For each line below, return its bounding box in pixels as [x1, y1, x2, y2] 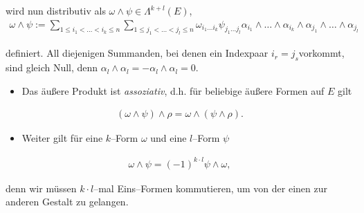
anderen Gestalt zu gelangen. [6, 194, 129, 209]
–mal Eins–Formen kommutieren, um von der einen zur [93, 180, 327, 195]
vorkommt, [298, 46, 345, 60]
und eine [150, 131, 187, 145]
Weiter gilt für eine [21, 131, 103, 145]
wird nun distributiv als [6, 3, 106, 17]
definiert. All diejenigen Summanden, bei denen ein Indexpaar [6, 46, 269, 60]
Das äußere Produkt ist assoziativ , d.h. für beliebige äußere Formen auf [21, 83, 325, 98]
